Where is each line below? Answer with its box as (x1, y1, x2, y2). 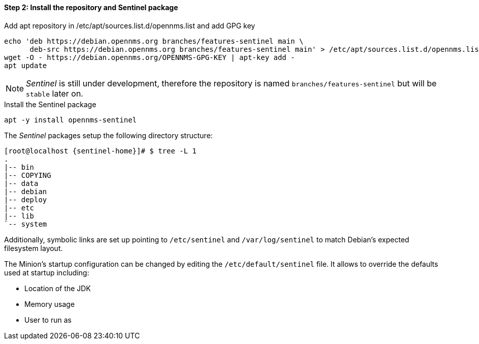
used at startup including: (4, 268, 89, 277)
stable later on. (26, 88, 83, 99)
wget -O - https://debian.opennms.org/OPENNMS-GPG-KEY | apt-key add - (4, 53, 295, 61)
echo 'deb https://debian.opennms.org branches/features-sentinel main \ (4, 37, 304, 45)
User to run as (24, 315, 72, 324)
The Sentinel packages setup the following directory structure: (4, 131, 213, 140)
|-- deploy (4, 195, 47, 204)
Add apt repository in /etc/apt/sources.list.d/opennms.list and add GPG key (4, 21, 255, 30)
